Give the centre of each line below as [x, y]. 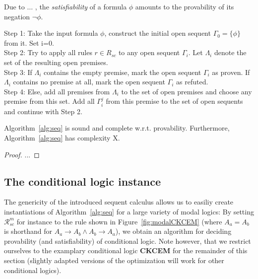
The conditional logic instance [83, 181]
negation [17, 16]
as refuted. [192, 82]
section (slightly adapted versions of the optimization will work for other [114, 260]
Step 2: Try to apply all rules [48, 52]
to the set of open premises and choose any [187, 91]
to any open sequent [149, 52]
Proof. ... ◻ [22, 154]
